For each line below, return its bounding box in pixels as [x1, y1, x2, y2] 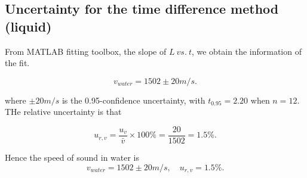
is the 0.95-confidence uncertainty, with [62, 93, 205, 106]
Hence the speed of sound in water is [5, 151, 140, 164]
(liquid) [5, 17, 52, 35]
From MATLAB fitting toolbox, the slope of [5, 45, 167, 57]
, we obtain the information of [191, 45, 302, 57]
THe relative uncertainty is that [5, 105, 122, 118]
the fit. [5, 57, 30, 69]
